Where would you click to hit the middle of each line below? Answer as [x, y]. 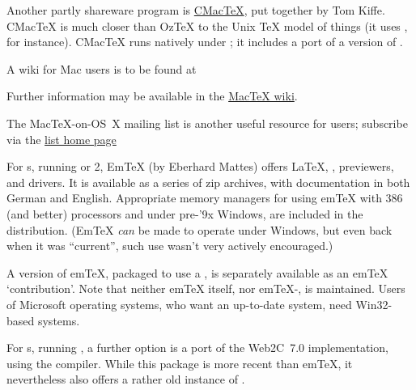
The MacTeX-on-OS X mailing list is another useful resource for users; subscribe [207, 123]
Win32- [374, 304]
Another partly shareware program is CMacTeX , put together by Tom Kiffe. [196, 10]
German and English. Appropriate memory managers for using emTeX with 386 [205, 198]
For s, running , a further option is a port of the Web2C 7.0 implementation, [197, 348]
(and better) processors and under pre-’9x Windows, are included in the [185, 213]
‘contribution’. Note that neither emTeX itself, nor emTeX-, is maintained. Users [206, 288]
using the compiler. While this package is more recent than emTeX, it [180, 363]
